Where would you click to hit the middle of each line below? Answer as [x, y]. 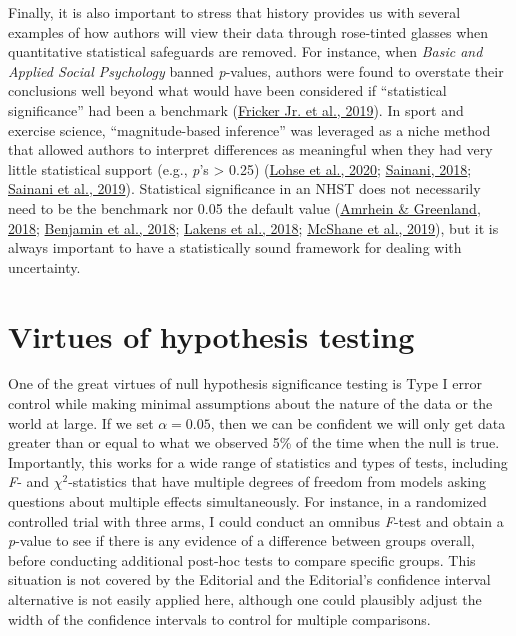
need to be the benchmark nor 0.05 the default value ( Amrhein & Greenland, [244, 207]
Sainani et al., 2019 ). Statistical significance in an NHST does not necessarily [244, 188]
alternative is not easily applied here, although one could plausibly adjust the [245, 598]
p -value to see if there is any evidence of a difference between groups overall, [241, 540]
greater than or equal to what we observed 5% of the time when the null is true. [254, 442]
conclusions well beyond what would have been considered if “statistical [227, 90]
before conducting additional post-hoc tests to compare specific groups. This [242, 559]
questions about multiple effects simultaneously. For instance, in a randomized [247, 501]
